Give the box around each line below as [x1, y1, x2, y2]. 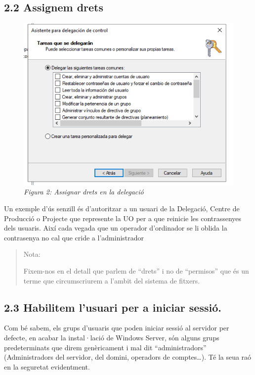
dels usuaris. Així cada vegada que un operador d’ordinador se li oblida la [4, 223, 227, 233]
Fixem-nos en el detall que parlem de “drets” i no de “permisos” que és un [23, 266, 249, 276]
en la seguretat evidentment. [4, 361, 90, 372]
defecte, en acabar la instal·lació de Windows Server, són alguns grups [4, 332, 219, 342]
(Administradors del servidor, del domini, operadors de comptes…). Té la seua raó [4, 352, 252, 362]
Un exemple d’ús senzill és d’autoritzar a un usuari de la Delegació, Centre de [4, 203, 240, 214]
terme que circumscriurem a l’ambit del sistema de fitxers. [23, 275, 200, 285]
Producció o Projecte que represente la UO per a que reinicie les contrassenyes [4, 213, 242, 223]
